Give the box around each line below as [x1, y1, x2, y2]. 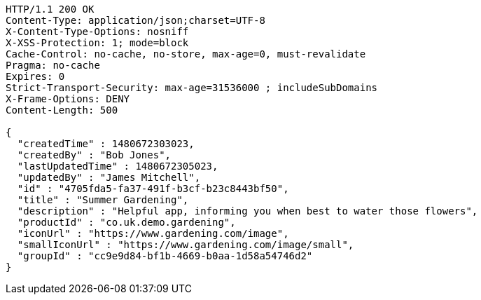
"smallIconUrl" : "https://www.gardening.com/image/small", [17, 239, 354, 250]
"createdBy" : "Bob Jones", [17, 149, 172, 161]
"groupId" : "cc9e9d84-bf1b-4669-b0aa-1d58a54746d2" [17, 250, 313, 261]
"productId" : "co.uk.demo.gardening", [17, 217, 236, 228]
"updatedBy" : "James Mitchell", [17, 172, 201, 183]
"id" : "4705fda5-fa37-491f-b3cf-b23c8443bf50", [17, 183, 289, 194]
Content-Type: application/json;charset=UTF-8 [6, 15, 265, 26]
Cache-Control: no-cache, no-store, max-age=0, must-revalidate [6, 48, 366, 60]
